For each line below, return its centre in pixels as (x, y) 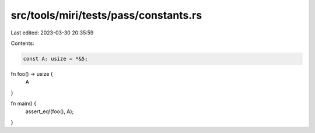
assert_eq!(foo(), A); (50, 111)
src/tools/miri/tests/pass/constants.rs (106, 15)
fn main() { (24, 104)
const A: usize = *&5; (55, 59)
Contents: (22, 43)
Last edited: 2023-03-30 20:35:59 (52, 33)
